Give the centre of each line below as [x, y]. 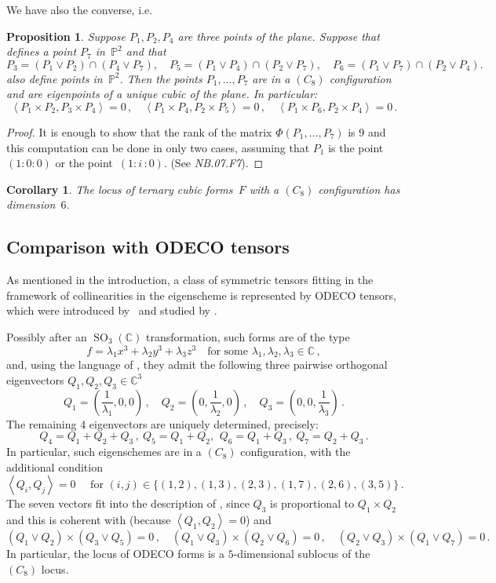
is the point [356, 147]
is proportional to [312, 503]
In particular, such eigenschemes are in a [104, 452]
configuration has [359, 189]
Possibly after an [47, 336]
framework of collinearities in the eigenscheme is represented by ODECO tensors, [201, 295]
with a [264, 189]
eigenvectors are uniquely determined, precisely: [204, 423]
